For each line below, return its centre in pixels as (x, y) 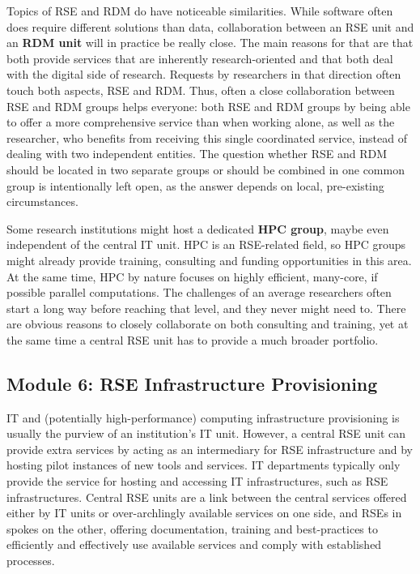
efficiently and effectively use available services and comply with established (194, 544)
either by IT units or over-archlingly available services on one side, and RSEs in (204, 513)
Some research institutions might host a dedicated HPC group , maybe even (198, 228)
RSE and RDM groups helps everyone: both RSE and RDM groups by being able (208, 106)
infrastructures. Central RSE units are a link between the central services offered (207, 497)
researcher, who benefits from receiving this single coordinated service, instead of (207, 137)
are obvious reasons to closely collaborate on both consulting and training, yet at (208, 324)
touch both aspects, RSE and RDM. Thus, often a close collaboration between (201, 90)
